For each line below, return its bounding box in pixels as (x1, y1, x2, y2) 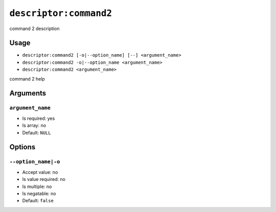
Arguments (9, 89, 47, 98)
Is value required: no (22, 176, 66, 182)
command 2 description (9, 25, 60, 32)
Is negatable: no (22, 190, 56, 196)
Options (9, 143, 36, 151)
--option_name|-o (9, 158, 60, 165)
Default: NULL (22, 129, 51, 136)
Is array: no (22, 122, 46, 128)
